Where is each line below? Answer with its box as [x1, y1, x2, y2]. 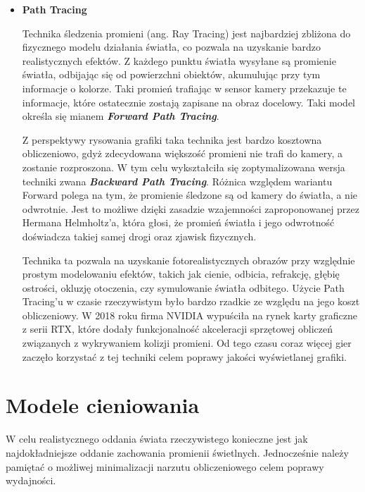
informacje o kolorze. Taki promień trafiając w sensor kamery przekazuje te [22, 80, 347, 95]
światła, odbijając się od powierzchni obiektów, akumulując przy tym [22, 67, 321, 82]
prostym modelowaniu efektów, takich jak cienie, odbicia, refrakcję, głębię [22, 266, 340, 281]
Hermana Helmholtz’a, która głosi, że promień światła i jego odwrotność [22, 215, 335, 230]
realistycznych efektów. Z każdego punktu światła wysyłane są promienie [22, 53, 336, 68]
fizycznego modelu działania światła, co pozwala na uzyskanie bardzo [22, 39, 321, 54]
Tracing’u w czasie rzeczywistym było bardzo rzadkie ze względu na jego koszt [22, 294, 360, 309]
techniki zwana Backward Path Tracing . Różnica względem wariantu [22, 173, 333, 188]
